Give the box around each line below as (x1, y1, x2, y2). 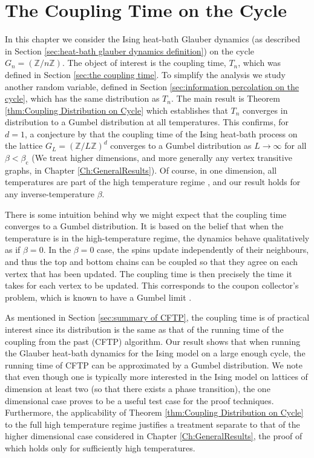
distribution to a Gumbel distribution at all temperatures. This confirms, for (5, 116, 289, 128)
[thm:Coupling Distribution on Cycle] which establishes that (5, 103, 228, 116)
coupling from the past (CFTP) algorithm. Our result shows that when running (5, 335, 301, 347)
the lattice (5, 139, 43, 152)
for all (284, 139, 307, 152)
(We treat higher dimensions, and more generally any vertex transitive (31, 151, 292, 164)
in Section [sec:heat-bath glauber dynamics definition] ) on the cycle (5, 44, 255, 57)
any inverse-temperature (5, 188, 94, 200)
